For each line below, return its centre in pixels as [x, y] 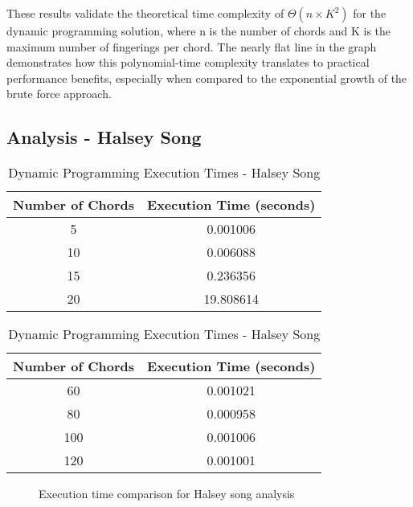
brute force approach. [59, 94]
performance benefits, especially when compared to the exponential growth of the [207, 78]
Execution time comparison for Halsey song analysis [167, 494]
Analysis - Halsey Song [104, 137]
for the [370, 13]
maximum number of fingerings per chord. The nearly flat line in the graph [192, 46]
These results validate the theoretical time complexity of [145, 13]
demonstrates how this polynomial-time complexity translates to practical [188, 62]
